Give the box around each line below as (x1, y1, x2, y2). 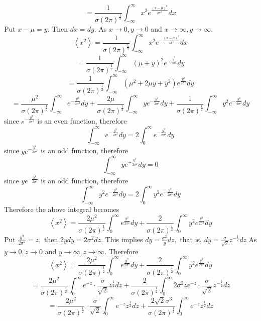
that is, (180, 234, 202, 245)
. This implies (101, 234, 143, 245)
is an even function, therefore (37, 116, 127, 126)
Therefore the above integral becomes (4, 204, 119, 215)
